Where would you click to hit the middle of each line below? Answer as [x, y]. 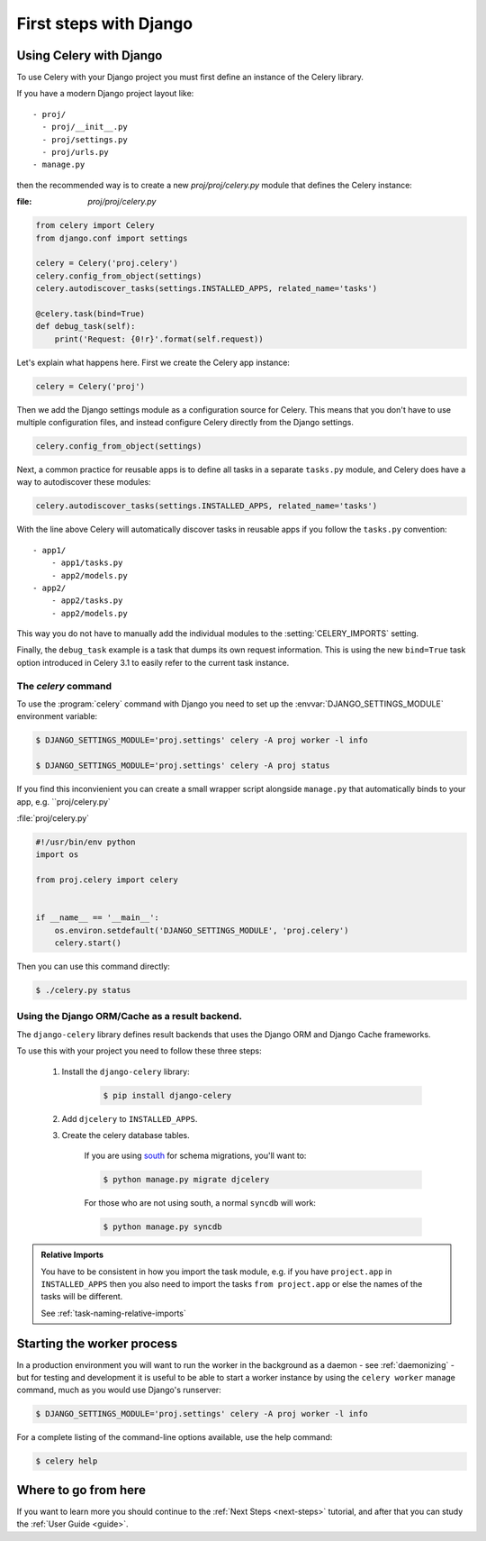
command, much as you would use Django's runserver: [119, 1390]
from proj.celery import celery [107, 880]
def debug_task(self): [85, 326]
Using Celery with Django [90, 55]
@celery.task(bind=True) [90, 314]
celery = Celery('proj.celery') [107, 263]
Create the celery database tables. [126, 1135]
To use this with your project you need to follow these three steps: [139, 1051]
